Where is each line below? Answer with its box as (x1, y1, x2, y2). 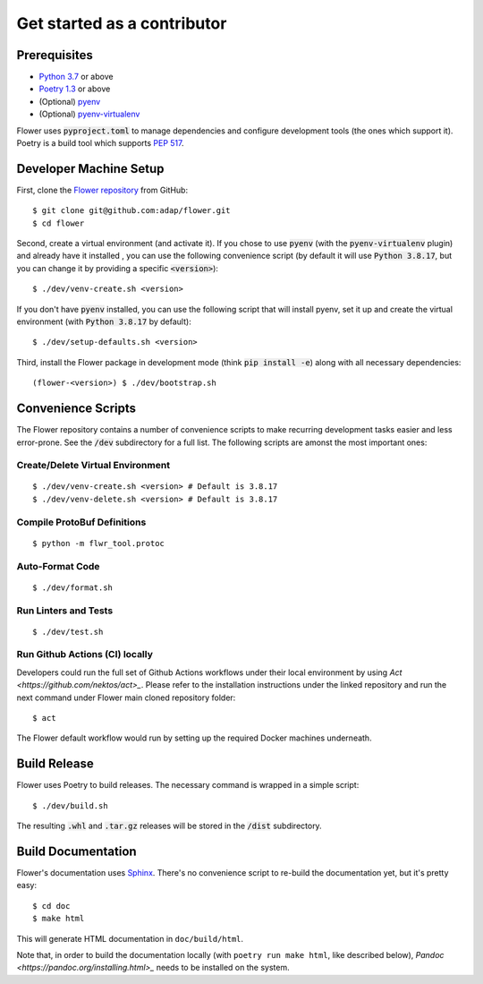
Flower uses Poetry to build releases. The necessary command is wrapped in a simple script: (16, 780, 360, 791)
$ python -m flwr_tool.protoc (32, 538, 165, 548)
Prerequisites (16, 47, 93, 63)
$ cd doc (32, 901, 71, 911)
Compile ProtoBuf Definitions (16, 516, 147, 528)
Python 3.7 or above (38, 72, 114, 82)
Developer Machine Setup (16, 161, 165, 176)
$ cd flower (32, 218, 85, 228)
